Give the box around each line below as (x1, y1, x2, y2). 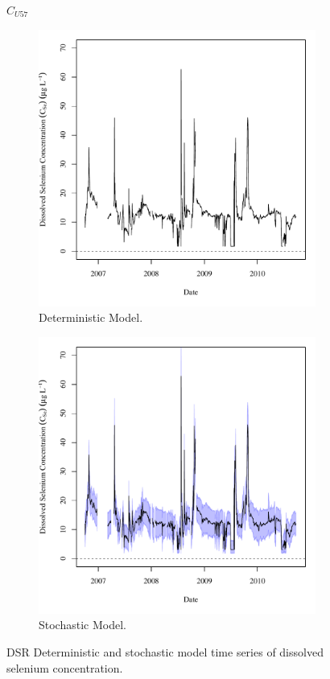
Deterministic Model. (39, 309, 143, 326)
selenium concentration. (6, 659, 123, 676)
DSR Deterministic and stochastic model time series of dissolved (6, 643, 324, 660)
